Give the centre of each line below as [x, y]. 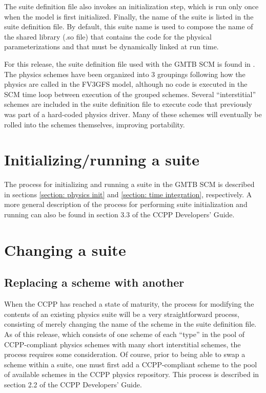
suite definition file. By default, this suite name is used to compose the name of [129, 26]
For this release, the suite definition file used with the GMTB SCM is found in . [130, 63]
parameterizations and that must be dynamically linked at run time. [111, 46]
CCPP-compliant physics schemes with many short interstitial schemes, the [122, 344]
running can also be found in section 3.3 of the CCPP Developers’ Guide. [119, 214]
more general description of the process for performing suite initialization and [126, 204]
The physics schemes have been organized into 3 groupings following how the [125, 74]
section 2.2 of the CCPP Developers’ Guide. [73, 384]
